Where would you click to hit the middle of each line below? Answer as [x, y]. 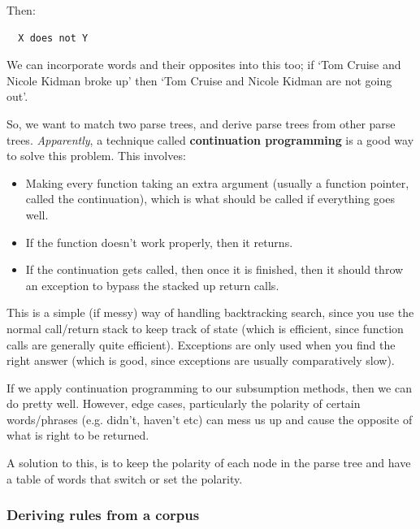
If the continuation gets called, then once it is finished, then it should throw [214, 269]
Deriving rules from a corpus [103, 515]
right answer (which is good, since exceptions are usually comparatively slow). [201, 360]
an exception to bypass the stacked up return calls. [152, 285]
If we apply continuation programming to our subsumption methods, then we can [209, 387]
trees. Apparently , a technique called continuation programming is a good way [210, 139]
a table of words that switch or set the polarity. [125, 478]
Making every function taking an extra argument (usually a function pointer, [217, 182]
